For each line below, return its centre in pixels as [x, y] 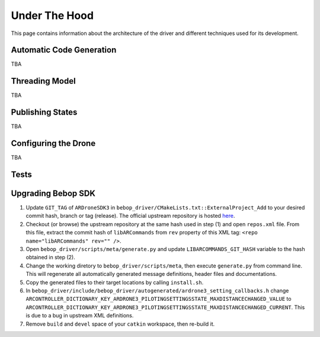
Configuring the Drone [53, 143]
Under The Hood [52, 15]
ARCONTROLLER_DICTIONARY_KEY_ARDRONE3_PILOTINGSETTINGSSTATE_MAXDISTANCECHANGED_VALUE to [159, 299]
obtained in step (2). [50, 257]
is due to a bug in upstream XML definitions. [80, 316]
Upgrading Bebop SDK [53, 193]
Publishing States [44, 112]
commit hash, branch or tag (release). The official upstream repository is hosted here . [130, 216]
